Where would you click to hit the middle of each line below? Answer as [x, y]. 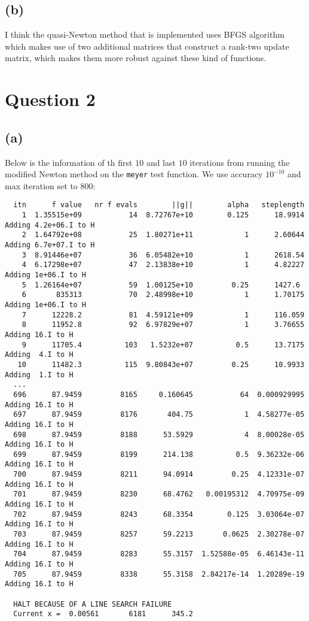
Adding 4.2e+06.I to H [50, 225]
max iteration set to [41, 185]
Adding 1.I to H [39, 375]
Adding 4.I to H [39, 355]
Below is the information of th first [69, 162]
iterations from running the [240, 162]
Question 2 [50, 99]
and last [161, 162]
